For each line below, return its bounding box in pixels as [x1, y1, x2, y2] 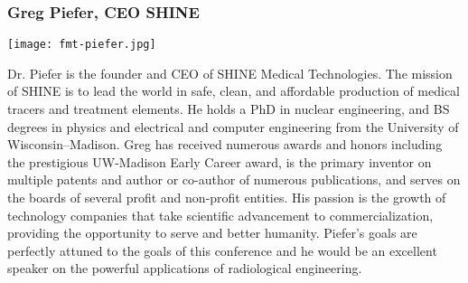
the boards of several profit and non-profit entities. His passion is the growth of [7, 188, 446, 207]
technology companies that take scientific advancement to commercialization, [7, 205, 434, 224]
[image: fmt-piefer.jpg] [7, 38, 156, 52]
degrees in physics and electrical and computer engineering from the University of [7, 117, 459, 136]
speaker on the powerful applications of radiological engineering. [7, 259, 362, 278]
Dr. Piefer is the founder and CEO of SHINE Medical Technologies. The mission [7, 63, 453, 82]
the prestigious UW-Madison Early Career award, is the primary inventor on [7, 152, 432, 171]
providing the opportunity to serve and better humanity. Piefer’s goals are [7, 223, 417, 242]
